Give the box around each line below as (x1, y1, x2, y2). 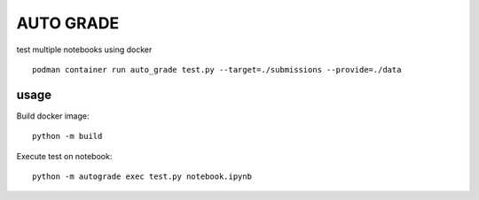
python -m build (32, 131, 103, 142)
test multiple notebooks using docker (16, 44, 153, 55)
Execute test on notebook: (16, 150, 113, 161)
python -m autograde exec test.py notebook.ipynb (32, 172, 253, 181)
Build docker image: (16, 111, 90, 121)
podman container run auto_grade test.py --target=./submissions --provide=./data (32, 65, 402, 74)
